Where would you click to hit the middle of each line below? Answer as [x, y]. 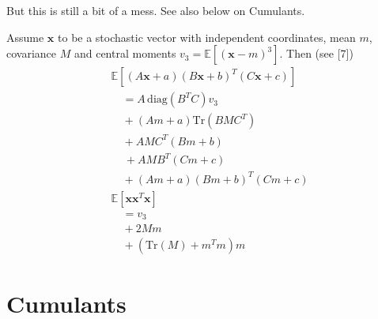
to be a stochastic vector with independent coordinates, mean [207, 37]
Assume [25, 37]
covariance [32, 53]
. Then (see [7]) [316, 53]
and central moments [125, 53]
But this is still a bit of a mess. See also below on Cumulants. [156, 10]
